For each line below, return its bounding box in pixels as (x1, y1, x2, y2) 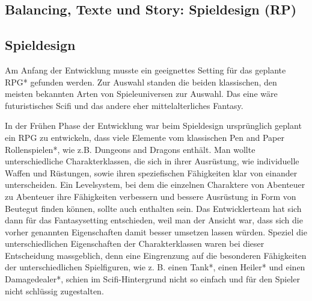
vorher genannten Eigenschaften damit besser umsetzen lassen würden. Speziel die (5, 225, 307, 238)
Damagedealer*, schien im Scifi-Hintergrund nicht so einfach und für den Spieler (5, 273, 300, 285)
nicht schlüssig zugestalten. (5, 284, 104, 297)
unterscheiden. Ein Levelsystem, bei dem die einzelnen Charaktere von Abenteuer (5, 178, 305, 191)
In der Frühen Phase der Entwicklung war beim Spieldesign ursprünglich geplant (5, 119, 302, 132)
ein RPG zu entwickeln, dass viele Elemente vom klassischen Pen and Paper (5, 131, 284, 143)
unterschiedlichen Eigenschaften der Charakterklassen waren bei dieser (5, 237, 265, 250)
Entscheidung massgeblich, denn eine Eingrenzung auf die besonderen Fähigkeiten (5, 249, 307, 261)
